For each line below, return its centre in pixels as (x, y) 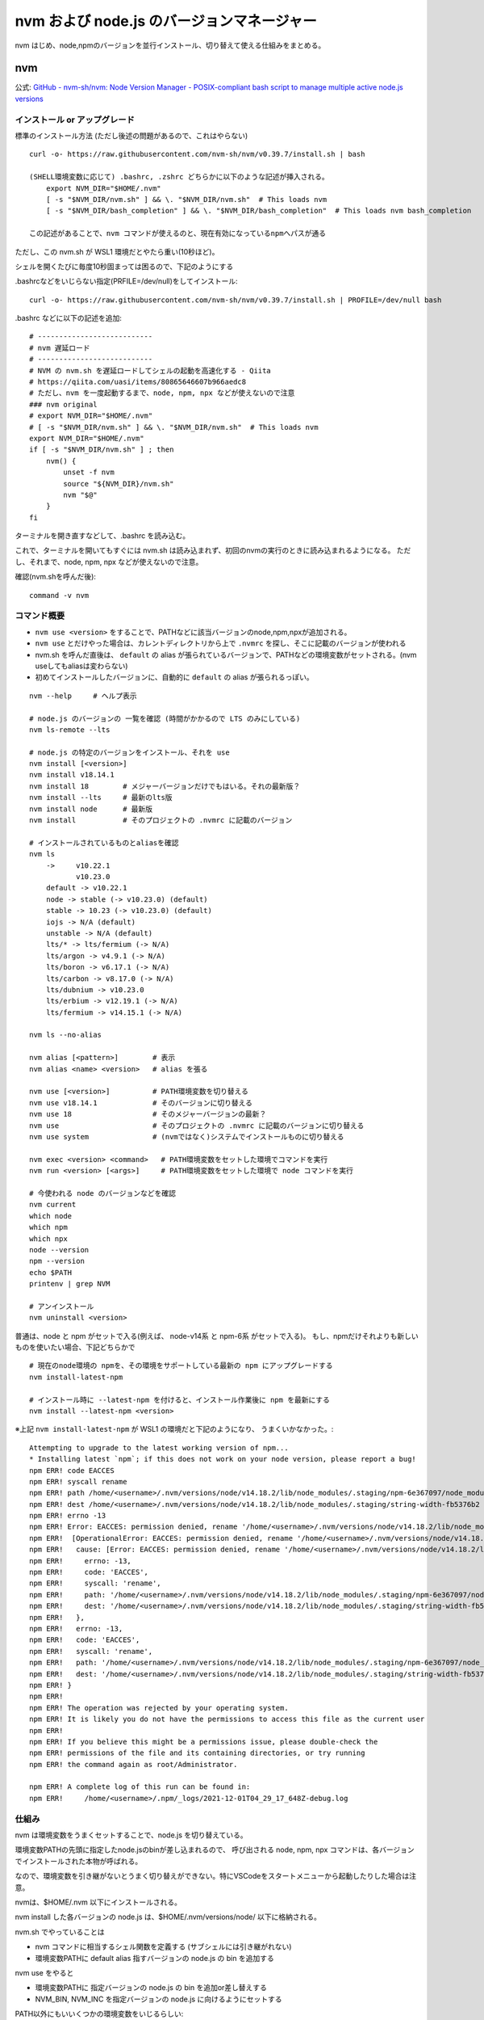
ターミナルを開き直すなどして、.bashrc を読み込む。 (102, 536)
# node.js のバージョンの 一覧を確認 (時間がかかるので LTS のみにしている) (165, 718)
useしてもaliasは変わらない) (81, 666)
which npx (48, 1239)
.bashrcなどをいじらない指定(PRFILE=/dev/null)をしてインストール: (126, 281)
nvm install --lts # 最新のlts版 (101, 797)
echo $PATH (51, 1272)
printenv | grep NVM (70, 1284)
